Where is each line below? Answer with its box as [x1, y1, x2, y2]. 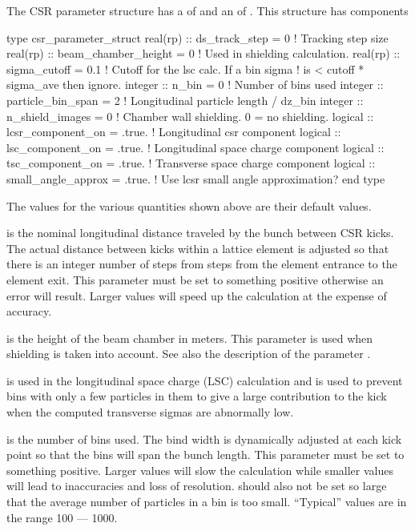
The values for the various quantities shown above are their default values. [6, 197, 372, 214]
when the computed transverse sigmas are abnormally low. [6, 404, 294, 420]
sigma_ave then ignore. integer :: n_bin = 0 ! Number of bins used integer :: [6, 76, 384, 93]
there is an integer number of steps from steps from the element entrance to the [6, 255, 397, 272]
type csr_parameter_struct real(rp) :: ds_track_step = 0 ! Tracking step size [6, 29, 389, 46]
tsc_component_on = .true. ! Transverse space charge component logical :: [6, 155, 376, 171]
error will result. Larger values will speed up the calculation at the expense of [6, 287, 387, 304]
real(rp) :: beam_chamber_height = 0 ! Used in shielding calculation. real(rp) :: [6, 45, 401, 62]
